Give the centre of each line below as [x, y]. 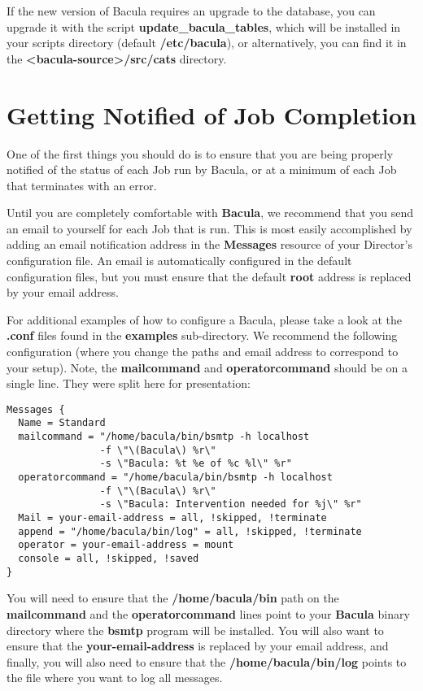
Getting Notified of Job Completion [211, 114]
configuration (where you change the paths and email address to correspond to [203, 352]
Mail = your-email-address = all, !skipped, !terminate [172, 518]
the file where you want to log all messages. [115, 678]
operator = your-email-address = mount [126, 545]
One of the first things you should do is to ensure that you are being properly [200, 153]
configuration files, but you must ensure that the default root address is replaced [209, 276]
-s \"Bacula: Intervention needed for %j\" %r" [231, 504]
